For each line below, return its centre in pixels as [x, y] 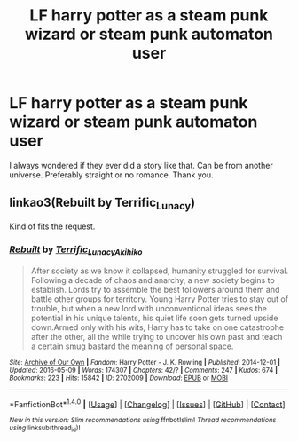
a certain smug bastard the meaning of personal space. [132, 346]
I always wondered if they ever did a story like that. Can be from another [141, 165]
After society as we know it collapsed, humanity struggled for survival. [160, 271]
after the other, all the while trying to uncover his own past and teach [157, 336]
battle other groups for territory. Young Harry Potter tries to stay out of [160, 299]
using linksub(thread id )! [45, 429]
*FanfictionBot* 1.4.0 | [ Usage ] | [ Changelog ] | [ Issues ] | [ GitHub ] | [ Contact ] [147, 403]
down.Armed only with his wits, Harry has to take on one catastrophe [157, 327]
